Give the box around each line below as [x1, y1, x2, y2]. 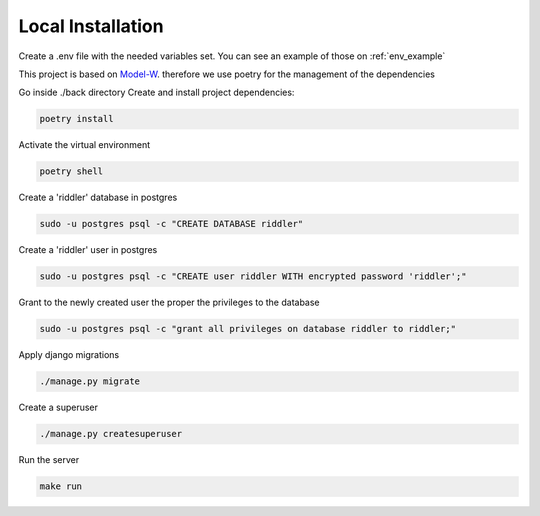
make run [39, 481, 83, 492]
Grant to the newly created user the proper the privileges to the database [18, 296, 320, 309]
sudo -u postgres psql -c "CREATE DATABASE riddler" [39, 218, 304, 230]
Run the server [18, 454, 80, 466]
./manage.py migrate [39, 376, 140, 387]
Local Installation [18, 15, 164, 37]
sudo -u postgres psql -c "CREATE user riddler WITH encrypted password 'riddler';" [39, 271, 467, 282]
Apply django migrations [18, 349, 120, 361]
